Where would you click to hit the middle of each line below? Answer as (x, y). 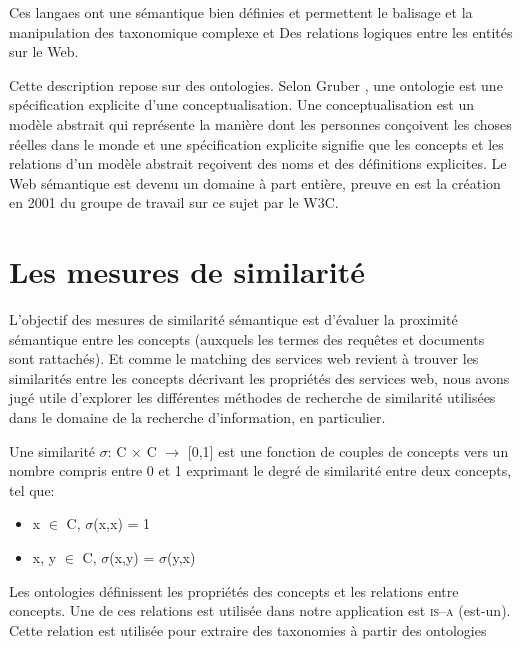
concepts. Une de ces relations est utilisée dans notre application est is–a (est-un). (260, 610)
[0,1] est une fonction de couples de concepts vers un (348, 450)
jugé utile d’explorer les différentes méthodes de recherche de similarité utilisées (252, 397)
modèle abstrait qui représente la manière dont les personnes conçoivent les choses (260, 123)
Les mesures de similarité (187, 271)
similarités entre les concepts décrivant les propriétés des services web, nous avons (259, 377)
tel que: (32, 489)
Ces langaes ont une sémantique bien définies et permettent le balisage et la (241, 12)
